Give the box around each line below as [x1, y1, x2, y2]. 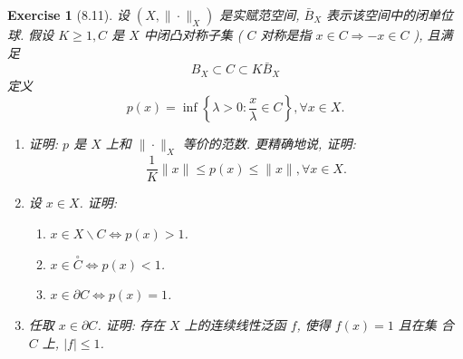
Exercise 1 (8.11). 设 [7, 5, 130, 24]
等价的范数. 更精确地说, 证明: [182, 134, 356, 153]
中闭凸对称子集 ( [143, 25, 243, 44]
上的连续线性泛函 [184, 315, 286, 334]
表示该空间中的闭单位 [326, 5, 454, 24]
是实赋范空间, [219, 5, 300, 24]
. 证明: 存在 [97, 315, 165, 334]
